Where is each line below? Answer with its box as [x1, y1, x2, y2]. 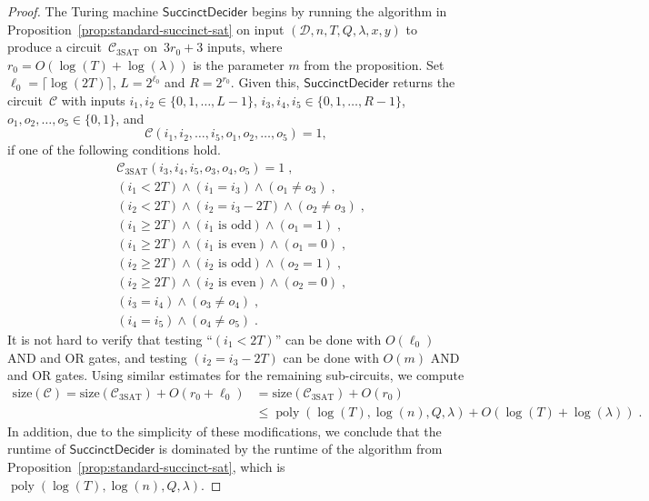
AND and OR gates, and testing [7, 347, 187, 366]
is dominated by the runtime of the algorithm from [158, 439, 443, 458]
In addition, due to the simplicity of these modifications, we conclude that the [7, 421, 442, 440]
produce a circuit [7, 37, 102, 56]
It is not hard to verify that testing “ [7, 330, 213, 349]
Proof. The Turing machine [7, 2, 159, 20]
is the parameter [193, 55, 285, 74]
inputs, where [206, 37, 283, 56]
